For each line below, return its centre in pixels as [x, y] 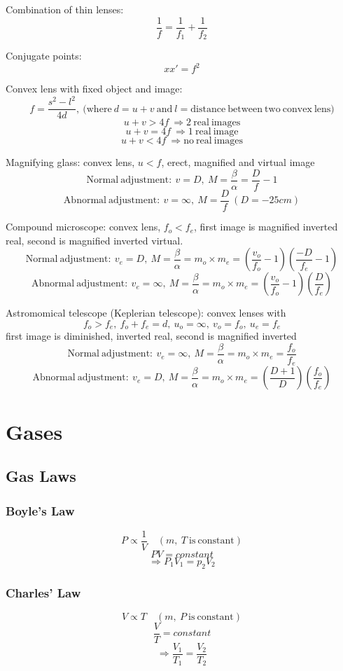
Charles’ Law [43, 592]
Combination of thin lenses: [65, 9]
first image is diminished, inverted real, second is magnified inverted [151, 336]
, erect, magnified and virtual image [238, 162]
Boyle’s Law [40, 510]
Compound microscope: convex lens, [83, 227]
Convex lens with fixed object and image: [94, 89]
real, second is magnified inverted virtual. [94, 240]
